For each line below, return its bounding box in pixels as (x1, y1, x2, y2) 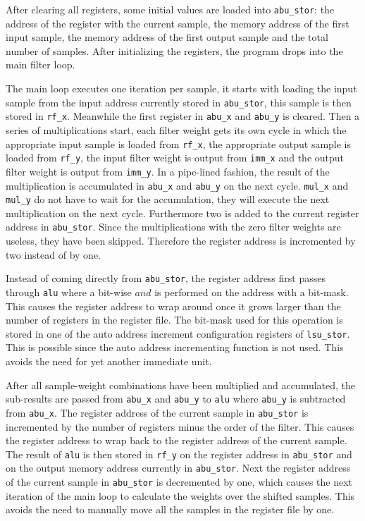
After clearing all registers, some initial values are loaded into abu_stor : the (6, 2, 335, 16)
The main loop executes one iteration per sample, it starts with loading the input (6, 81, 357, 96)
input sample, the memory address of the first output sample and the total (6, 30, 328, 44)
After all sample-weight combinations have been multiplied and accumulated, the (6, 377, 356, 392)
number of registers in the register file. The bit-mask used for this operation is (6, 312, 343, 327)
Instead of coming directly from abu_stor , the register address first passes (6, 271, 326, 286)
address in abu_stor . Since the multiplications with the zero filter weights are (6, 219, 341, 234)
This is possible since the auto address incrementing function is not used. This (6, 340, 344, 355)
